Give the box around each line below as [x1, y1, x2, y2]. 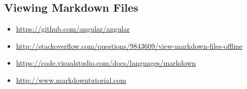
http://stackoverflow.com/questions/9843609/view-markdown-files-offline [16, 40, 243, 51]
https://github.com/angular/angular [16, 23, 130, 34]
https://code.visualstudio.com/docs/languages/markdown [16, 57, 196, 68]
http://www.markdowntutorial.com [16, 74, 127, 85]
